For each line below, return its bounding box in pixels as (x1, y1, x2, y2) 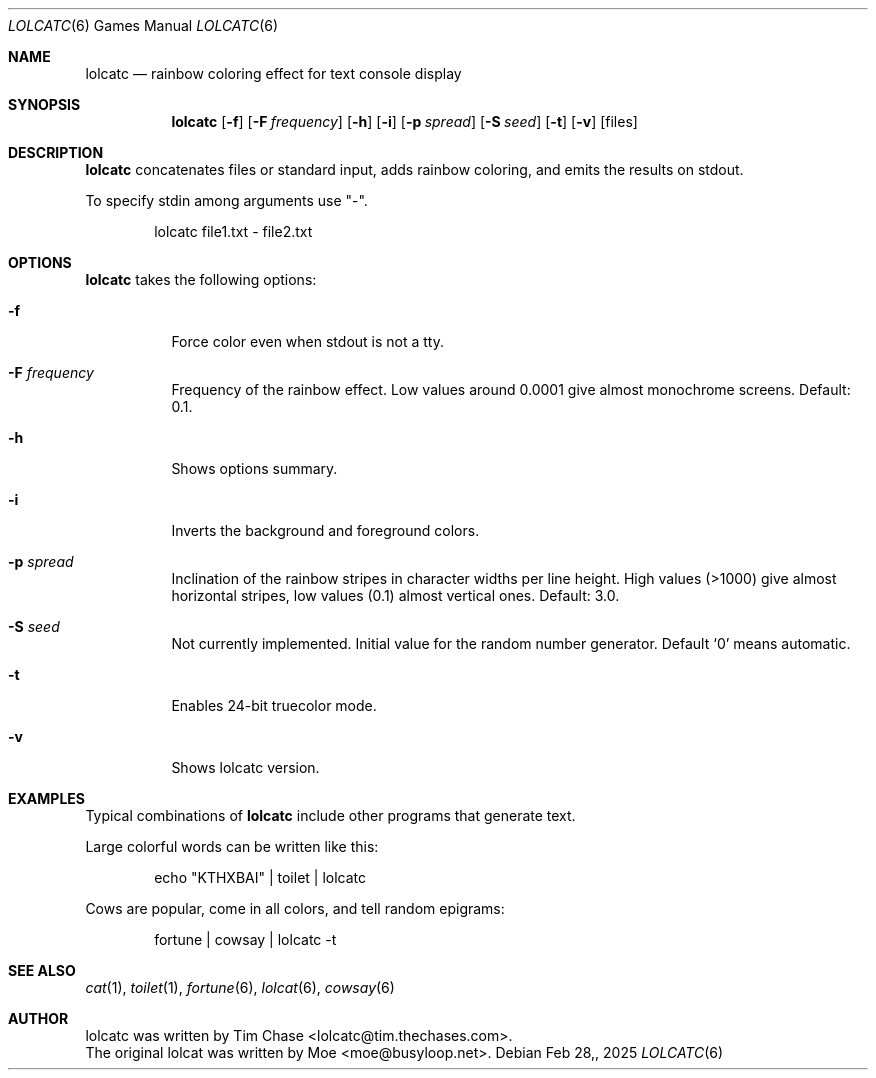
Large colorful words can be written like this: (85, 838, 379, 855)
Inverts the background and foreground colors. (171, 522, 480, 539)
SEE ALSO (8, 962, 76, 979)
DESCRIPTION (8, 144, 104, 161)
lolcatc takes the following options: (85, 271, 317, 288)
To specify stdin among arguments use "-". (85, 192, 368, 209)
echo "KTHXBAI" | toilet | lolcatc (154, 869, 367, 886)
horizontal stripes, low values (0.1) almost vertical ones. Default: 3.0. (171, 587, 620, 604)
